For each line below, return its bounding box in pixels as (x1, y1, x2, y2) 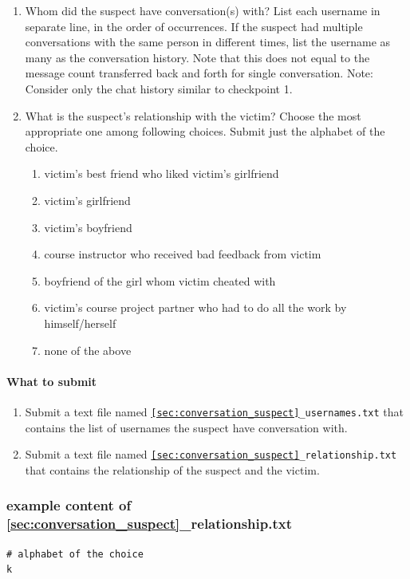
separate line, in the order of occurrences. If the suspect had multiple (25, 18, 363, 34)
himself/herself (44, 314, 116, 331)
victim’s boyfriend (44, 219, 132, 235)
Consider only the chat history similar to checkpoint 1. (25, 80, 293, 96)
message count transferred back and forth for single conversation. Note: (25, 65, 373, 81)
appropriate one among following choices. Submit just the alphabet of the (25, 123, 385, 140)
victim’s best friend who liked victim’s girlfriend (44, 165, 279, 182)
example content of (6, 495, 132, 515)
